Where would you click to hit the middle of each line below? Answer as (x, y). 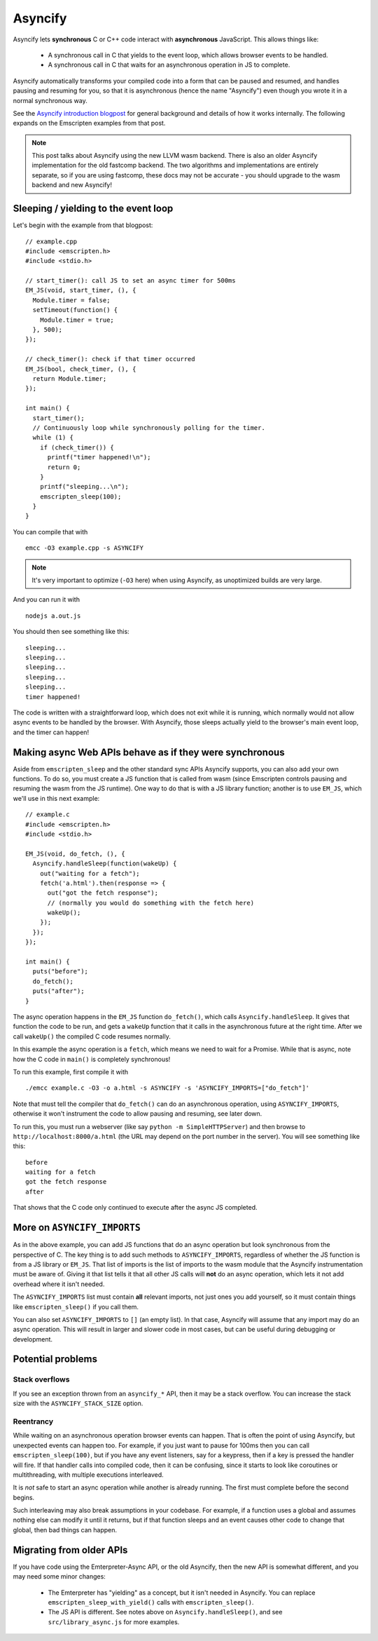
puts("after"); (58, 991)
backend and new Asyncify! (72, 185)
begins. (24, 1497)
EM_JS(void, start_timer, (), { (81, 290)
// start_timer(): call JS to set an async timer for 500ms (131, 281)
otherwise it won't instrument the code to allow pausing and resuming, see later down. (138, 1114)
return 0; (64, 467)
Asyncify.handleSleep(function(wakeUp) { (105, 864)
